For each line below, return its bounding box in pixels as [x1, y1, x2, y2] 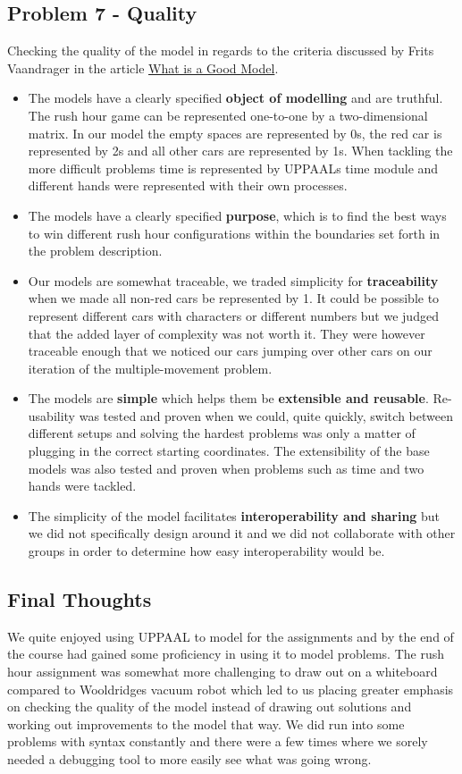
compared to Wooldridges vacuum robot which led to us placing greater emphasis [7, 679, 454, 698]
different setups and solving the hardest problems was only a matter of [28, 424, 416, 442]
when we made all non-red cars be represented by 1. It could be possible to [28, 289, 440, 307]
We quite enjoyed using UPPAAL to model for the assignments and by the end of [7, 627, 454, 645]
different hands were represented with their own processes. [28, 176, 348, 195]
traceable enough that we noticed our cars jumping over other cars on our [28, 341, 433, 360]
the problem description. [28, 241, 163, 260]
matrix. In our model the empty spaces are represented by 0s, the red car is [28, 123, 442, 142]
